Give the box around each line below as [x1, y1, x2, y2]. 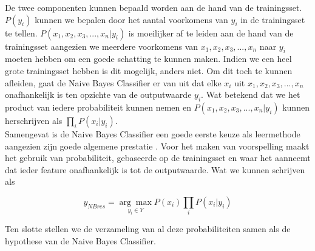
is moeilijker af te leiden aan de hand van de [128, 26, 294, 39]
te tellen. [5, 26, 38, 39]
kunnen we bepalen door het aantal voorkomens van [35, 13, 228, 26]
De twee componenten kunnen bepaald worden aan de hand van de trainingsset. [5, 1, 302, 13]
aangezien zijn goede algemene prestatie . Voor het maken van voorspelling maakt [5, 139, 310, 152]
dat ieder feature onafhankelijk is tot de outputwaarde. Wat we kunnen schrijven [5, 163, 305, 176]
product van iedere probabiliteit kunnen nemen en [5, 100, 191, 113]
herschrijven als [5, 114, 63, 126]
